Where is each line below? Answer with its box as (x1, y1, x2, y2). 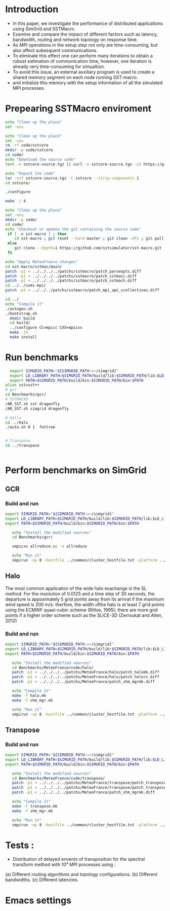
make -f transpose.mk (12, 803, 58, 809)
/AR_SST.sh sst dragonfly (5, 401, 60, 406)
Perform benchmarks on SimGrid (5, 465, 147, 476)
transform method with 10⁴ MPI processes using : (12, 861, 116, 868)
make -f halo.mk (12, 693, 47, 698)
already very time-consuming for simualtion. (12, 63, 105, 69)
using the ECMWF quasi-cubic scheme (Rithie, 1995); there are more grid (5, 607, 158, 613)
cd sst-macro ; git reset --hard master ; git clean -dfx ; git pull (14, 236, 164, 241)
